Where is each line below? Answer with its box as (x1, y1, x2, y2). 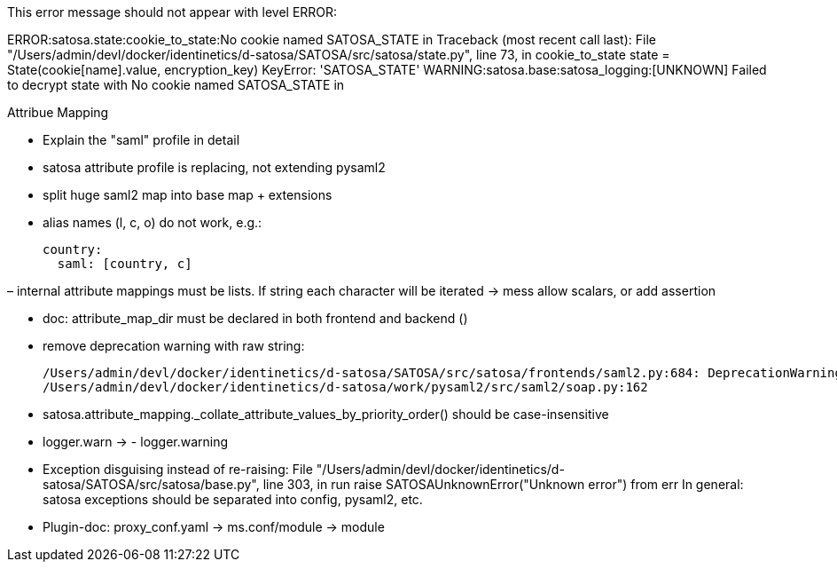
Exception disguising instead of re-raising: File (43, 462, 313, 477)
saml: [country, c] (57, 257, 192, 271)
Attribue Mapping (7, 105, 109, 120)
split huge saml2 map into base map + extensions (43, 187, 332, 202)
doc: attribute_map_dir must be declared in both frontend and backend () (43, 311, 468, 326)
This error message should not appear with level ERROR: (7, 4, 338, 20)
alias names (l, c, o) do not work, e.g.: (43, 215, 262, 230)
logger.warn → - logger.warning (43, 434, 229, 449)
